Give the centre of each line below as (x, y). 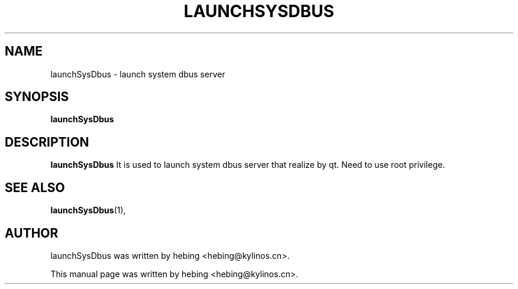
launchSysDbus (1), (88, 210)
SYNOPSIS (37, 97)
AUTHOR (32, 233)
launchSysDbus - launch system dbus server (138, 74)
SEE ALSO (35, 187)
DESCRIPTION (47, 142)
